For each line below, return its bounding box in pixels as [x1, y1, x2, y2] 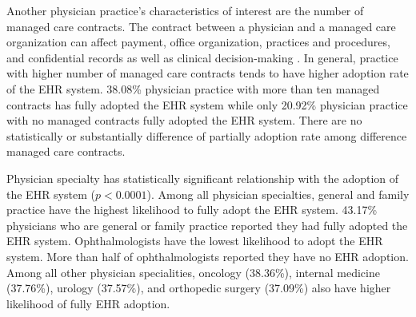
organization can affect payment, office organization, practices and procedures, [6, 34, 390, 50]
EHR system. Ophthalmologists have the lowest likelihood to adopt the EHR [6, 232, 383, 249]
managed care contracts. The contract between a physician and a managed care [6, 18, 396, 34]
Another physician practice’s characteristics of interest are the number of [6, 2, 364, 18]
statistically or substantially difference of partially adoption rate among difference [6, 127, 407, 144]
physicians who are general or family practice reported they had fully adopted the [6, 216, 408, 233]
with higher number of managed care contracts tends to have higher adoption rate [6, 65, 409, 81]
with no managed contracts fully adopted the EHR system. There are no [6, 112, 362, 129]
